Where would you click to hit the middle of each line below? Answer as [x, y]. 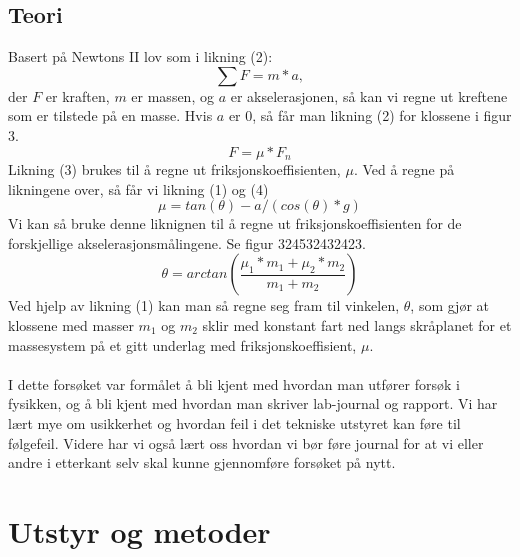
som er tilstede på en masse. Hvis [110, 115]
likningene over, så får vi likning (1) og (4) [138, 188]
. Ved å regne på [404, 169]
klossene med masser [71, 325]
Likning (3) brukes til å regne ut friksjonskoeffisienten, [174, 169]
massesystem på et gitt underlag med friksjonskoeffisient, [182, 344]
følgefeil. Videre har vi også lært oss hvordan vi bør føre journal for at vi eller [246, 442]
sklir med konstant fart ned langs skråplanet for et [357, 325]
